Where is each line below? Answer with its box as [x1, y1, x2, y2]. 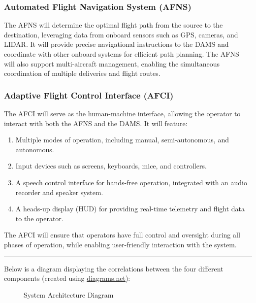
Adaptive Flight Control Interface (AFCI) [4, 89, 174, 101]
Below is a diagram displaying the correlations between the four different [4, 263, 224, 273]
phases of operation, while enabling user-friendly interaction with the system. [4, 239, 237, 249]
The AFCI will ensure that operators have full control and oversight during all [4, 230, 240, 240]
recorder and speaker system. [15, 187, 103, 197]
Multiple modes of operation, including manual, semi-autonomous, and [15, 135, 229, 145]
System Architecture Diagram [24, 289, 114, 300]
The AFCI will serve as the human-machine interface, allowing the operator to [4, 108, 241, 118]
